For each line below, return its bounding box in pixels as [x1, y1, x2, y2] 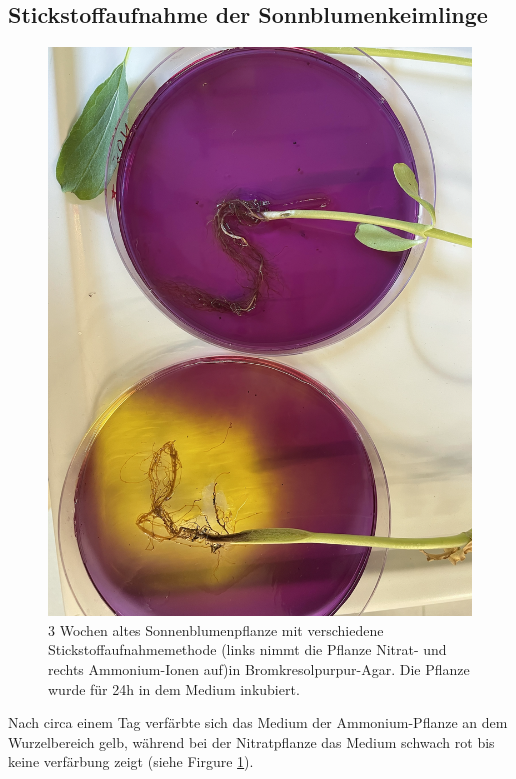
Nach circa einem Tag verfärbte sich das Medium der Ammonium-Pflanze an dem [8, 712, 508, 733]
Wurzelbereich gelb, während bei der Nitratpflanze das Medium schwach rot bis [8, 731, 495, 752]
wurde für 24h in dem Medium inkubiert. [48, 678, 300, 699]
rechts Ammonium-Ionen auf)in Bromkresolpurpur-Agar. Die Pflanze [48, 659, 470, 680]
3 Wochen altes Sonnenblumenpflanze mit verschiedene [48, 619, 384, 640]
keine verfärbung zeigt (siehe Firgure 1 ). [8, 751, 254, 772]
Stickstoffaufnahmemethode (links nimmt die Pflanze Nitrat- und [48, 639, 447, 660]
